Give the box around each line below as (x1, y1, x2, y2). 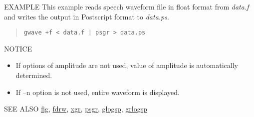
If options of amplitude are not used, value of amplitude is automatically (15, 60, 238, 70)
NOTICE (4, 43, 32, 53)
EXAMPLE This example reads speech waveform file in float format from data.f (4, 1, 249, 11)
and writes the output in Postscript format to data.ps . (4, 11, 169, 21)
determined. (15, 70, 52, 80)
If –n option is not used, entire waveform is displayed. (15, 86, 180, 97)
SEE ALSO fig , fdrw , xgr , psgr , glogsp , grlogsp (4, 103, 147, 114)
